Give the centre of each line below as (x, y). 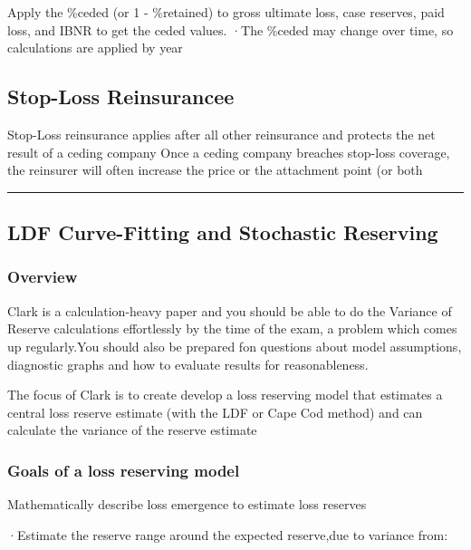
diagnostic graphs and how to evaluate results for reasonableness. (188, 364)
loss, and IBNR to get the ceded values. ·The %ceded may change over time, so (231, 29)
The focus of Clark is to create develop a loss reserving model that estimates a (225, 395)
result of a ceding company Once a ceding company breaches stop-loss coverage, (229, 152)
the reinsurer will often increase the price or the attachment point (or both (215, 170)
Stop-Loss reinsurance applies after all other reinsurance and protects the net (221, 134)
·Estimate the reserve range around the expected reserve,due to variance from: (228, 534)
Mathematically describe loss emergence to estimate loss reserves (187, 504)
